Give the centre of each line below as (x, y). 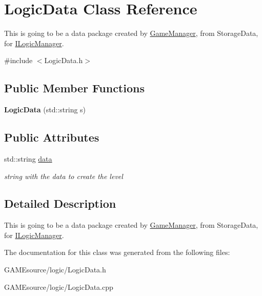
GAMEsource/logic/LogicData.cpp (59, 287)
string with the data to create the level (64, 176)
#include (18, 60)
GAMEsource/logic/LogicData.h (55, 270)
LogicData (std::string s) (45, 110)
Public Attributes (52, 137)
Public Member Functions (74, 88)
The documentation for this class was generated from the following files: (117, 252)
